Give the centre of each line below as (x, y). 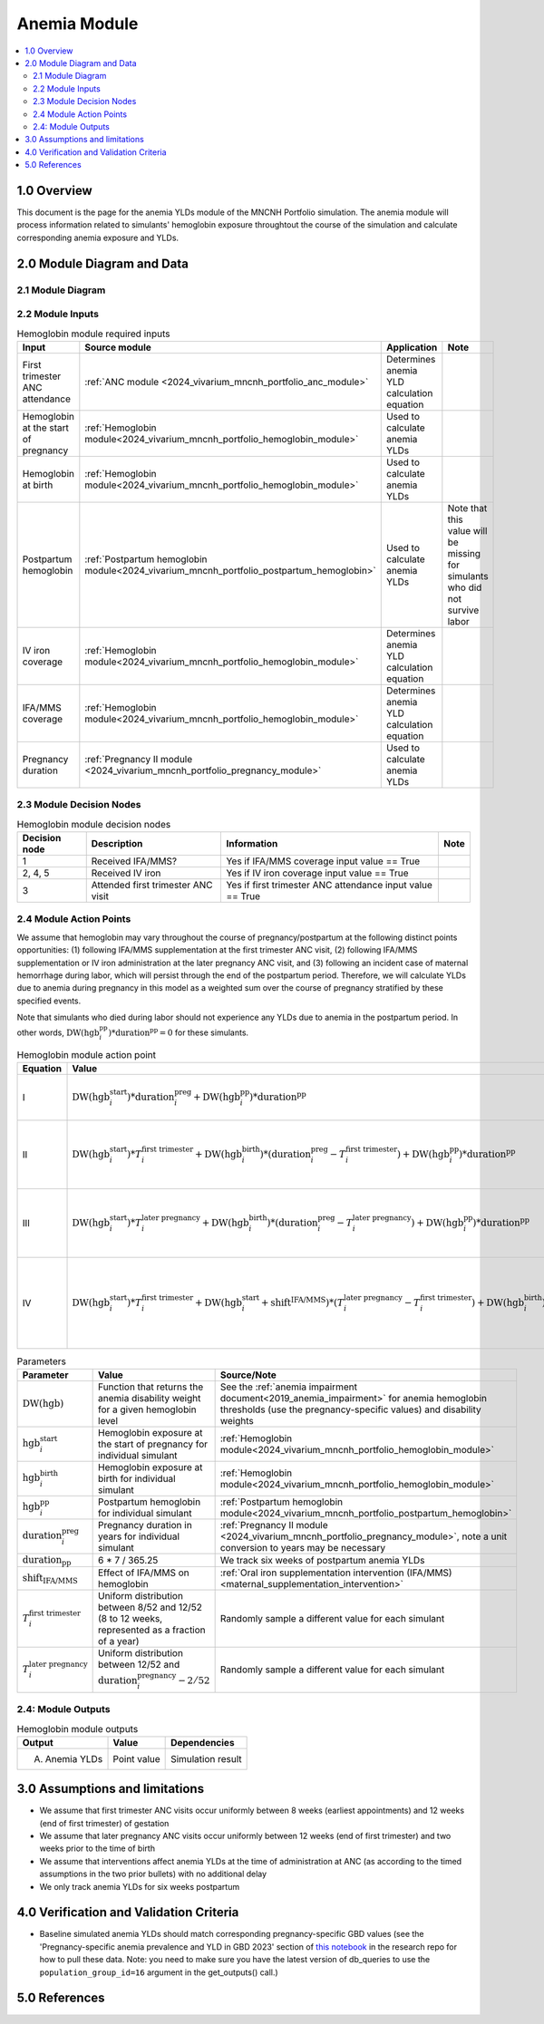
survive (463, 610)
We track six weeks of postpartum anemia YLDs (322, 1560)
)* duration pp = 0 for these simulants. (179, 1032)
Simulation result (206, 1758)
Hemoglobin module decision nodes (94, 824)
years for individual (139, 1536)
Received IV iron (126, 873)
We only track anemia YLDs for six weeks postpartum (140, 1886)
